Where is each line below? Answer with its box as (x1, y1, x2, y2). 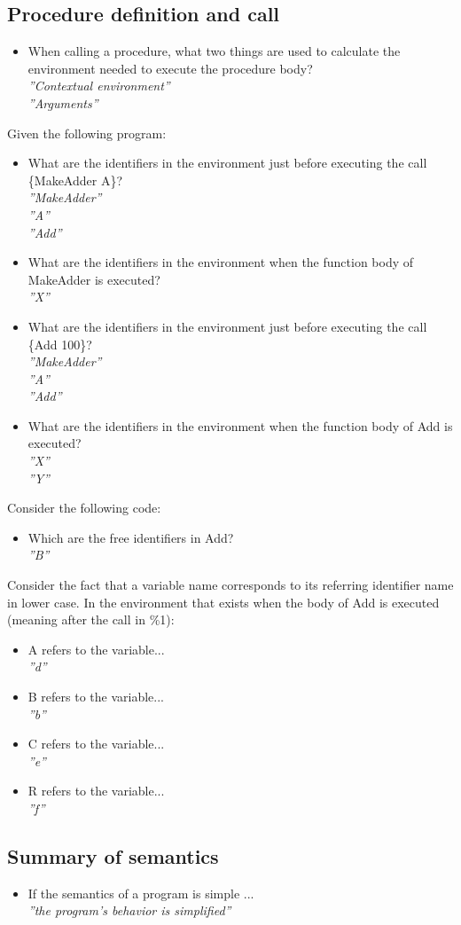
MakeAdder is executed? (27, 270, 160, 288)
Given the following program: (7, 123, 167, 142)
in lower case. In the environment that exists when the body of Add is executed (7, 592, 440, 611)
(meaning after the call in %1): (7, 610, 175, 629)
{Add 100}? (27, 334, 92, 353)
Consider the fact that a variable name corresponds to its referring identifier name (7, 576, 454, 594)
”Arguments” (27, 93, 98, 112)
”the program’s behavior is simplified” (27, 901, 231, 920)
